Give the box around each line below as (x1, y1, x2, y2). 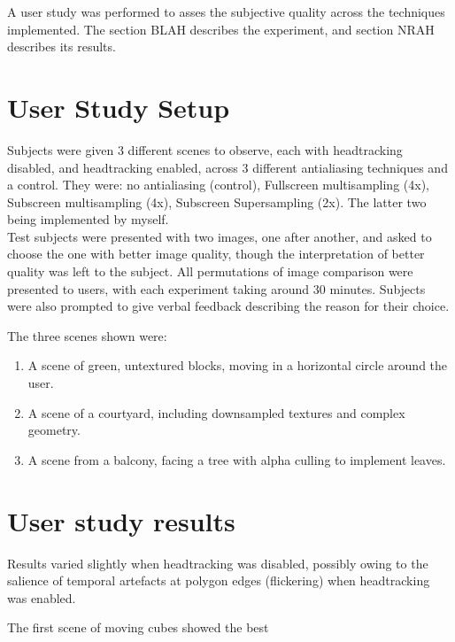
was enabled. (7, 588, 76, 607)
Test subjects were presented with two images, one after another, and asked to (7, 227, 432, 245)
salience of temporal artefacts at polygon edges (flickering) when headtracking (7, 571, 430, 590)
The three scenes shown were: (7, 326, 167, 344)
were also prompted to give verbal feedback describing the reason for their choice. (7, 297, 450, 315)
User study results (7, 502, 235, 538)
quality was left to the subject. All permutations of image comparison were (7, 262, 413, 281)
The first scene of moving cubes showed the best (7, 618, 269, 637)
